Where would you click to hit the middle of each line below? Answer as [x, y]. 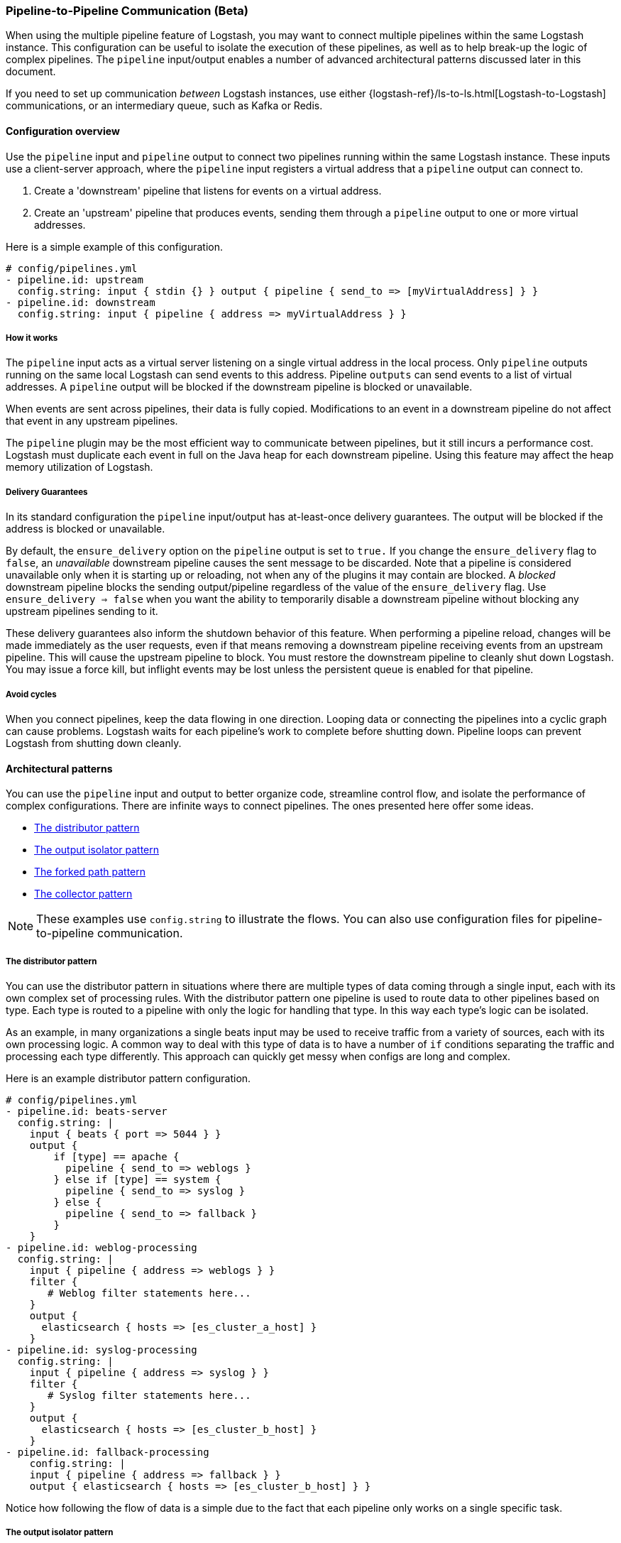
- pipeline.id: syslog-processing [101, 1350]
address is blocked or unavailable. [86, 529]
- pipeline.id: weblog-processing [101, 1247]
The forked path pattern [90, 872]
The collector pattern [83, 894]
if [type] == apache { [116, 1156]
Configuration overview [63, 131]
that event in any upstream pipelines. [92, 421]
